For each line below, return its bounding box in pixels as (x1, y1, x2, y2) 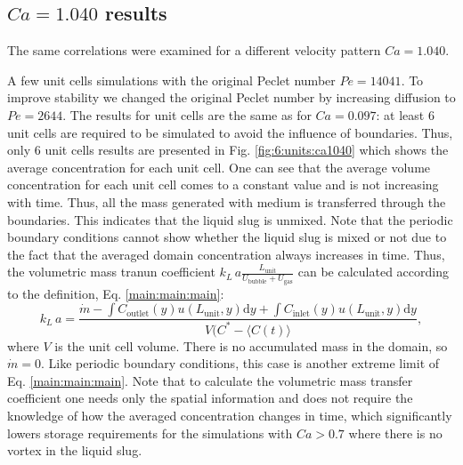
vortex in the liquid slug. (7, 441, 142, 460)
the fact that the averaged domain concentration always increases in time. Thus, (7, 245, 445, 263)
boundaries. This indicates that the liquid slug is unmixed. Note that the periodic (7, 210, 453, 228)
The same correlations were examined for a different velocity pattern (7, 41, 381, 60)
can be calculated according (297, 262, 449, 281)
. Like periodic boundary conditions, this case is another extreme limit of (40, 354, 440, 373)
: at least (376, 105, 425, 124)
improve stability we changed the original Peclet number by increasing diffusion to (7, 88, 456, 107)
